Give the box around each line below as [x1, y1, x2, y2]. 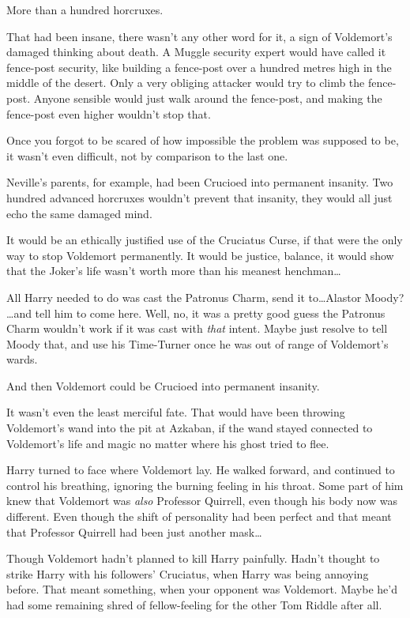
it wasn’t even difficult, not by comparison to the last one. [6, 147, 288, 164]
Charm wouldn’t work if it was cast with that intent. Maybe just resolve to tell [6, 320, 388, 337]
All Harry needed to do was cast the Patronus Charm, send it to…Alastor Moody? [6, 288, 404, 305]
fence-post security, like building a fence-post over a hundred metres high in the [6, 58, 392, 75]
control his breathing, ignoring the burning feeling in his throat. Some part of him [6, 477, 404, 493]
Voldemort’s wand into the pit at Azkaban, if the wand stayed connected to [6, 420, 373, 436]
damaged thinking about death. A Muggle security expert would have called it [6, 43, 386, 60]
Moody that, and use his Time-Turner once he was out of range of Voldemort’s [6, 335, 389, 352]
